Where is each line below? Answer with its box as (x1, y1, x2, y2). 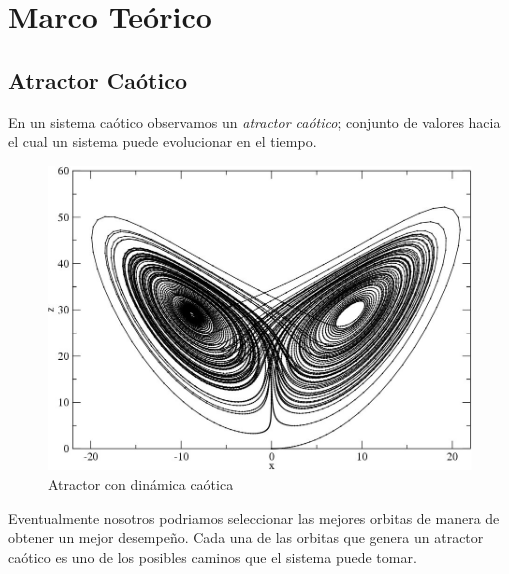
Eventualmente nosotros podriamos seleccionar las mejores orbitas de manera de (8, 507, 500, 528)
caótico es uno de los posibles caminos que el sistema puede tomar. (8, 546, 417, 567)
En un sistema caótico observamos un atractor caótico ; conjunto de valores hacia (8, 111, 501, 132)
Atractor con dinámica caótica (48, 474, 234, 495)
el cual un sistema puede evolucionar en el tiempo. (8, 131, 317, 152)
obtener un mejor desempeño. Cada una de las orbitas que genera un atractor (8, 527, 484, 548)
